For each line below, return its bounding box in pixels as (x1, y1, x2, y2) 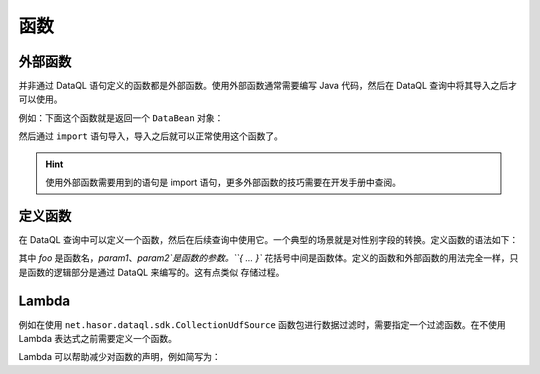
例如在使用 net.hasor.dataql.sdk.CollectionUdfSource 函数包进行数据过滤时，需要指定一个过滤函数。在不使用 (18, 318, 507, 330)
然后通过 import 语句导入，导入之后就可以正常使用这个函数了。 (18, 130, 284, 142)
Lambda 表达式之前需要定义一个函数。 (18, 333, 177, 344)
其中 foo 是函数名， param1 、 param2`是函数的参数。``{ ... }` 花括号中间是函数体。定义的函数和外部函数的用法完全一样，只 (18, 252, 519, 264)
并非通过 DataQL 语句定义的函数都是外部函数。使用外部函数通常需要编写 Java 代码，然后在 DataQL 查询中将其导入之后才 (18, 80, 518, 92)
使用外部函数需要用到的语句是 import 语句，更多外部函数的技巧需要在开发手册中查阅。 (45, 176, 402, 189)
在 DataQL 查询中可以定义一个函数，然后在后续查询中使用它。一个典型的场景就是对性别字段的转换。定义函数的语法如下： (18, 233, 519, 245)
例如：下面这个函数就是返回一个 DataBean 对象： (18, 111, 224, 124)
